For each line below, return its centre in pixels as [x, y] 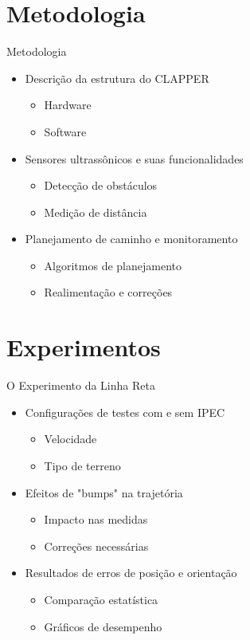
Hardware [68, 105]
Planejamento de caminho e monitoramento [131, 239]
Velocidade [70, 439]
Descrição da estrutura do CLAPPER [117, 78]
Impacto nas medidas [96, 519]
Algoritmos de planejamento [113, 265]
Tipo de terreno [82, 465]
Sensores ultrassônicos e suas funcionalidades [134, 158]
